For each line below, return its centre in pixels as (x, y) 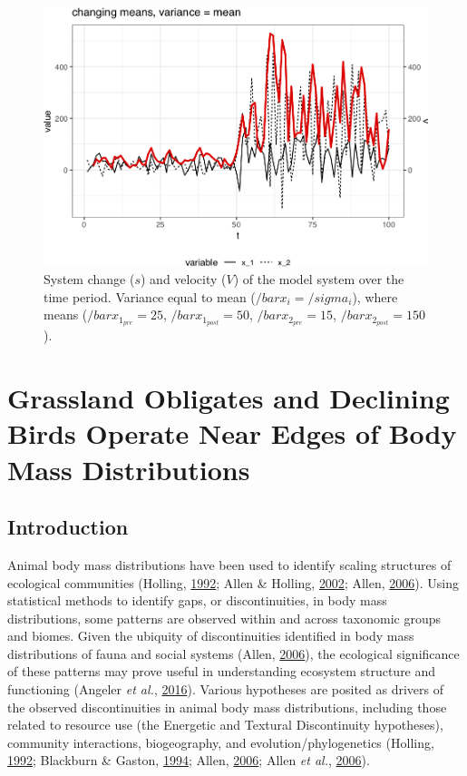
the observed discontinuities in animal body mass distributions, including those (227, 707)
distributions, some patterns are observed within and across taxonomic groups (224, 618)
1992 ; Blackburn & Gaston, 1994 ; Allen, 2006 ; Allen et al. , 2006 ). (189, 760)
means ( (66, 314)
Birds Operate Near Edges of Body (232, 433)
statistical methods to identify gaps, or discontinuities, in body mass (197, 600)
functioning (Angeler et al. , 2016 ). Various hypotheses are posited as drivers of (225, 689)
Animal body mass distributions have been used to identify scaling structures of (229, 564)
